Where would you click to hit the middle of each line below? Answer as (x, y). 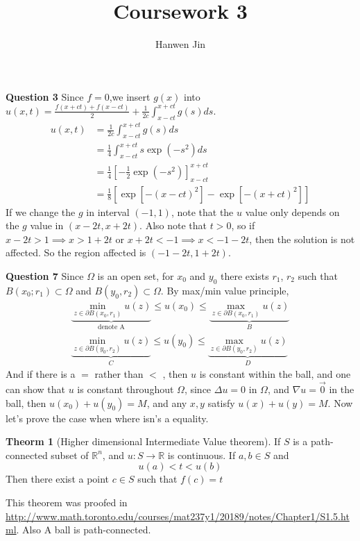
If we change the (41, 211)
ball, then (26, 402)
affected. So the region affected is (76, 252)
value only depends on (292, 211)
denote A (111, 327)
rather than (119, 374)
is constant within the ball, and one (275, 374)
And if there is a (41, 374)
